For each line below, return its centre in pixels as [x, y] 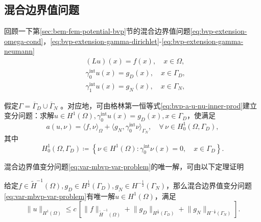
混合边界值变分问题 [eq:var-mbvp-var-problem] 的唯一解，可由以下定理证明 [124, 166]
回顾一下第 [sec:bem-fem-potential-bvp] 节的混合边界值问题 [97, 31]
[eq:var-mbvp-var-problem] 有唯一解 [60, 196]
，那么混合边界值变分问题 [209, 185]
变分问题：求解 [29, 115]
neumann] [19, 51]
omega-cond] [24, 41]
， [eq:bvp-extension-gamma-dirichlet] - [102, 41]
